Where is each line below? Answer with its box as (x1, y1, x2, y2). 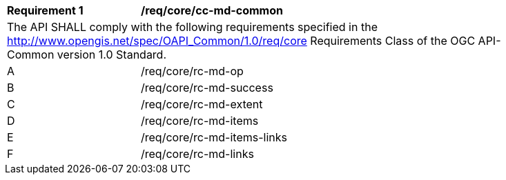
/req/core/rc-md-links (141, 147, 254, 161)
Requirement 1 (7, 3, 84, 17)
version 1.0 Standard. (57, 48, 167, 61)
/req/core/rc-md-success (141, 81, 273, 94)
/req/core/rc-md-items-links (141, 130, 287, 144)
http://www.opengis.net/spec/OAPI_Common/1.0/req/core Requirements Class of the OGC (7, 34, 476, 48)
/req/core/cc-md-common (141, 3, 283, 17)
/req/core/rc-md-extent (141, 97, 263, 111)
